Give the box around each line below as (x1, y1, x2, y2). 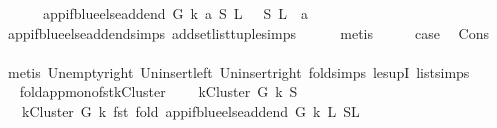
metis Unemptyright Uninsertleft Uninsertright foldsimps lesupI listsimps (7, 61, 470, 82)
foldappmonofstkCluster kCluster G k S (19, 81, 298, 102)
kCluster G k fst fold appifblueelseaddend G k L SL (21, 100, 360, 121)
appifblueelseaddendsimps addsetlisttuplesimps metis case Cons (7, 22, 490, 43)
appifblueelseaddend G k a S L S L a (42, 3, 309, 23)
